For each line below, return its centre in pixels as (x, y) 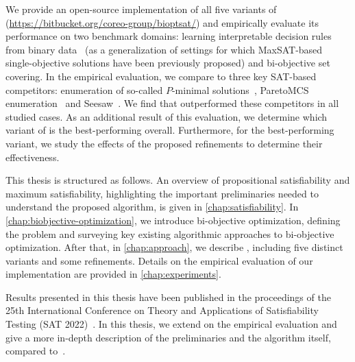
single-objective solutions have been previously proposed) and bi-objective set (168, 63)
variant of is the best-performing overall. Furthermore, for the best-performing (170, 130)
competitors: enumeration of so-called (84, 89)
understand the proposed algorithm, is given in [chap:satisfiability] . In (152, 207)
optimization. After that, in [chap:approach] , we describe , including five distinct (174, 247)
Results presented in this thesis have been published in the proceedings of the (168, 297)
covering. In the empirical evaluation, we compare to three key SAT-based (161, 76)
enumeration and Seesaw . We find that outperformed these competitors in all (172, 103)
